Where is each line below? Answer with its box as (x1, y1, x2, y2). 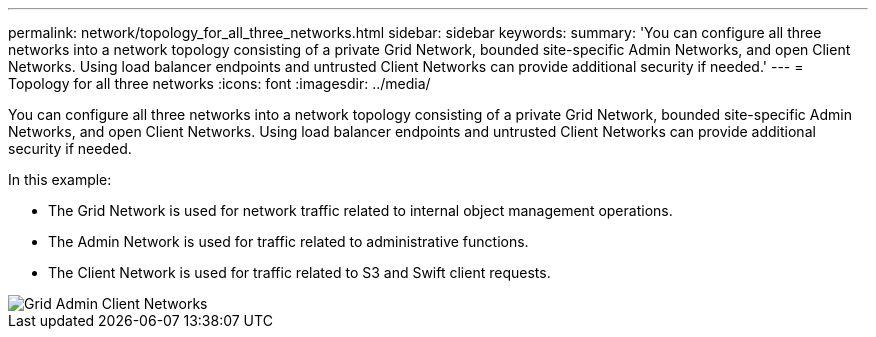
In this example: (8, 171, 112, 188)
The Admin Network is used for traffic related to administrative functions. (48, 233, 529, 250)
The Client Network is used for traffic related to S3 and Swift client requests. (48, 264, 551, 281)
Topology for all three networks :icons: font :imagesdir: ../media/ (8, 75, 431, 92)
